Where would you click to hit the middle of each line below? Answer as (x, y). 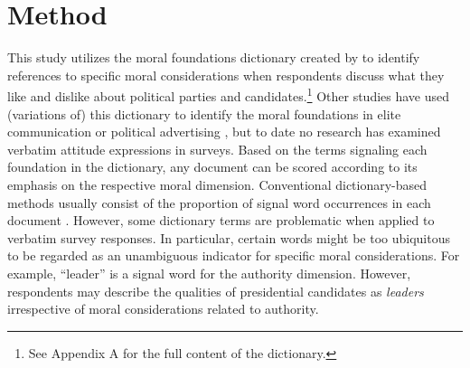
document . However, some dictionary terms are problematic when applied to (221, 220)
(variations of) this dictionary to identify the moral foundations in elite (204, 113)
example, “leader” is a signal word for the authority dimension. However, (209, 273)
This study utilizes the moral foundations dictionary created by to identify (214, 57)
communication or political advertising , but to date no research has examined (224, 132)
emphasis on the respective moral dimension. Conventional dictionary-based (217, 184)
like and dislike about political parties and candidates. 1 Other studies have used (229, 94)
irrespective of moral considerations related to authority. (163, 309)
